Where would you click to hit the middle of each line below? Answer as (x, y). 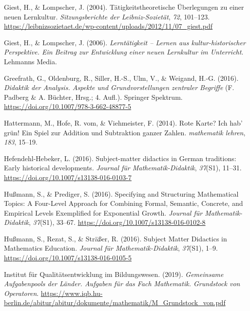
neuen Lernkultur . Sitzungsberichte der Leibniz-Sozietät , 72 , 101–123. (107, 16)
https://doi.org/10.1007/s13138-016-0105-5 (68, 258)
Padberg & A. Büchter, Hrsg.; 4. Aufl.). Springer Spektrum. (93, 97)
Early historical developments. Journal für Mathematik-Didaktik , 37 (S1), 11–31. (123, 168)
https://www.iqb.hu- (72, 293)
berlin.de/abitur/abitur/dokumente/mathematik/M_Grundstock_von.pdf (115, 302)
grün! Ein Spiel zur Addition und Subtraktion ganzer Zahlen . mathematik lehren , (125, 132)
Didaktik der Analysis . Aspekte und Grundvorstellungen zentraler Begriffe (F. (119, 87)
